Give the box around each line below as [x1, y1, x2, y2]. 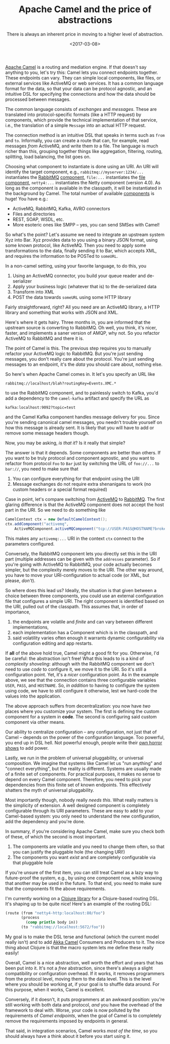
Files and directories [12, 211, 56, 217]
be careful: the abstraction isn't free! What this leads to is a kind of [5, 655, 144, 662]
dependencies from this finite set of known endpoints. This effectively [5, 782, 151, 788]
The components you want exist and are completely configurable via [12, 854, 156, 860]
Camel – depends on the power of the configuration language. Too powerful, [5, 734, 165, 740]
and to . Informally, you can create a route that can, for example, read [5, 137, 149, 143]
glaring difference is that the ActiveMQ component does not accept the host [5, 501, 164, 508]
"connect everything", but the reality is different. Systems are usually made [5, 765, 162, 771]
